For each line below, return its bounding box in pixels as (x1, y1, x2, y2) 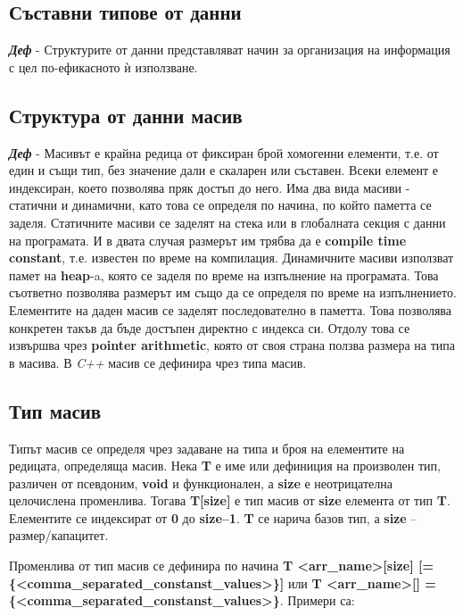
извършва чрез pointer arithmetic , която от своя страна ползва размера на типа (9, 336, 456, 354)
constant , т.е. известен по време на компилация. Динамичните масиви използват (9, 248, 454, 267)
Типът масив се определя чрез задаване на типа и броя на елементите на (9, 438, 405, 457)
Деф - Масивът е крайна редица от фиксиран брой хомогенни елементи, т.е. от (9, 143, 439, 162)
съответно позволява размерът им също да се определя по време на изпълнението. (9, 283, 457, 302)
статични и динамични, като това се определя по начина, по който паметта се (9, 196, 432, 214)
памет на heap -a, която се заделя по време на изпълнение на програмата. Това (9, 265, 439, 284)
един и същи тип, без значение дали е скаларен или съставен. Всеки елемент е (9, 161, 438, 179)
